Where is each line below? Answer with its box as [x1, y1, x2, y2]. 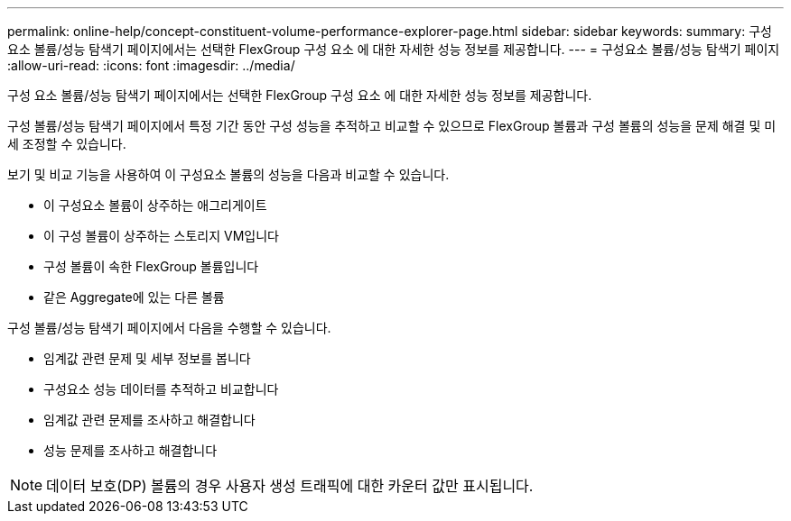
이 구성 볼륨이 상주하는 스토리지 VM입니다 [43, 228, 279, 243]
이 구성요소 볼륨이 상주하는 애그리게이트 [43, 197, 267, 213]
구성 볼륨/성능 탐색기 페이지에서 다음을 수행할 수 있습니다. [7, 320, 331, 335]
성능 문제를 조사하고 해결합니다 [43, 443, 218, 458]
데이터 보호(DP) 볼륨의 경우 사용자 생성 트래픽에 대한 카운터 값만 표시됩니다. [46, 477, 534, 495]
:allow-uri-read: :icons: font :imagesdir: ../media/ [7, 58, 295, 73]
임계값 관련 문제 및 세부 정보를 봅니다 [43, 351, 251, 366]
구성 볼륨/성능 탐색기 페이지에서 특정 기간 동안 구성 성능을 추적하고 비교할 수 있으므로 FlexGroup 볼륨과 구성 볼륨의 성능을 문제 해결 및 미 [7, 118, 777, 133]
